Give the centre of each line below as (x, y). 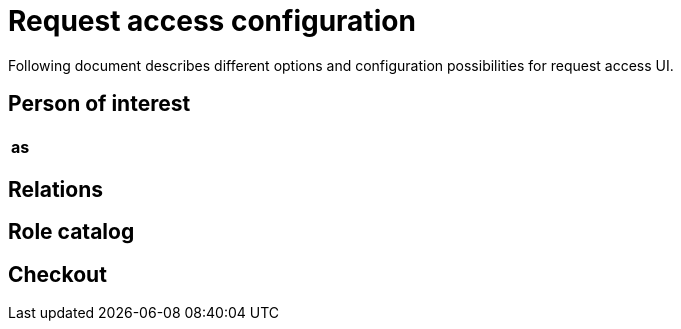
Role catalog (71, 232)
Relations (56, 190)
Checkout (57, 274)
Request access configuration (212, 21)
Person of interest (99, 104)
